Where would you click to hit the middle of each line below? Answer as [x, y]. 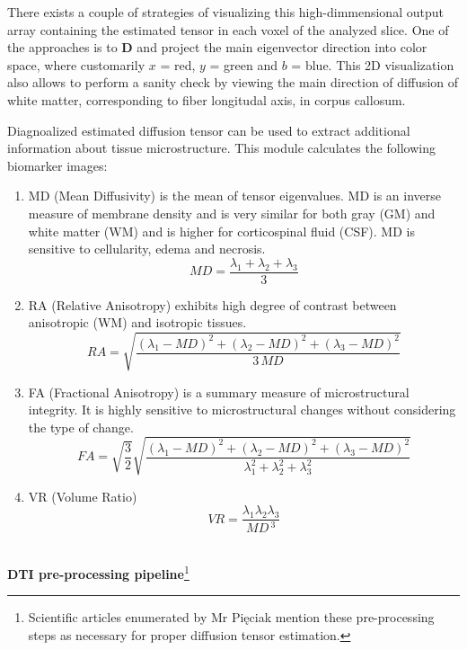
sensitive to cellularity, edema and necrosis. [147, 249]
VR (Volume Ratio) [83, 496]
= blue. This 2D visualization [373, 64]
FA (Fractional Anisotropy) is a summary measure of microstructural [219, 392]
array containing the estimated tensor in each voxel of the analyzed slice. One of [228, 29]
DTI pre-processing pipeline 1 [98, 572]
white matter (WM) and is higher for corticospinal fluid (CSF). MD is [221, 231]
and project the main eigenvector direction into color [282, 47]
